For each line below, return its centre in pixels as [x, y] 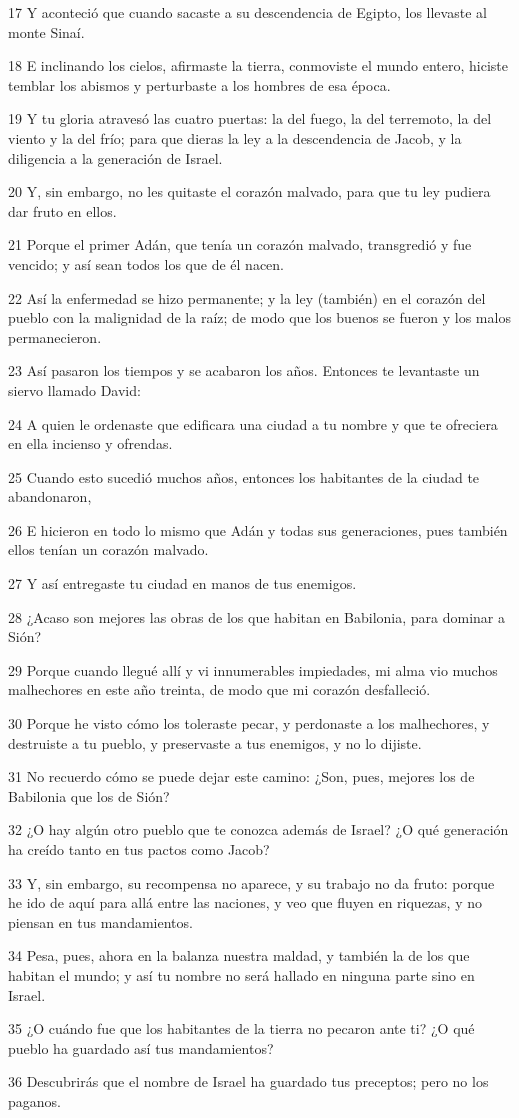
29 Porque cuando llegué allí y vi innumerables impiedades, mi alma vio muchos [253, 669]
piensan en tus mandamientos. [100, 921]
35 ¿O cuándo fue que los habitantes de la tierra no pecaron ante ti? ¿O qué [241, 1028]
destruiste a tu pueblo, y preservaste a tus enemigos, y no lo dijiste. [215, 742]
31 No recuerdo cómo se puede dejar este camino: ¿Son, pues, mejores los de [241, 776]
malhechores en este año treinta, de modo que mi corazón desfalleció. [219, 689]
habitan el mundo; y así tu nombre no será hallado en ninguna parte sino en [241, 974]
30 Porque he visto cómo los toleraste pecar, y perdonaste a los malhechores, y [249, 723]
